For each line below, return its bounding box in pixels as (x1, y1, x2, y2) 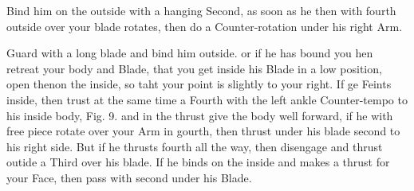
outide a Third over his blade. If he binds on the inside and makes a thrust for (6, 154, 390, 170)
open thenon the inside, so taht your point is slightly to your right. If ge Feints (6, 76, 392, 92)
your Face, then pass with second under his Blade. (6, 169, 252, 185)
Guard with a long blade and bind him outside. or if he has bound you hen (6, 45, 373, 61)
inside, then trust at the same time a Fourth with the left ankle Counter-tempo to (6, 91, 408, 107)
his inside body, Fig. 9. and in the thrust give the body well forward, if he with (6, 107, 393, 123)
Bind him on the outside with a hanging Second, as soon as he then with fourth (6, 2, 396, 18)
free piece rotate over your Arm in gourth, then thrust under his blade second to (6, 123, 400, 139)
